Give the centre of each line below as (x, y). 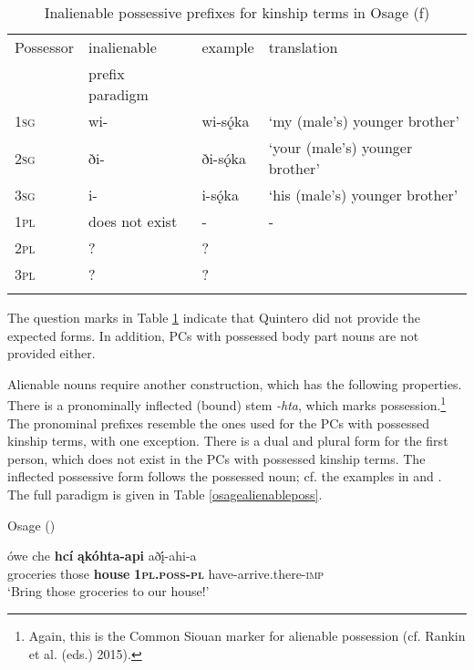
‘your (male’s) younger (340, 147)
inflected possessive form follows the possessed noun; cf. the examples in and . (225, 476)
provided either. (52, 353)
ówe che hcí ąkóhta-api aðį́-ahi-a (102, 556)
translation (303, 47)
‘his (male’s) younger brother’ (363, 195)
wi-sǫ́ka (226, 121)
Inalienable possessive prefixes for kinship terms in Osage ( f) (237, 12)
